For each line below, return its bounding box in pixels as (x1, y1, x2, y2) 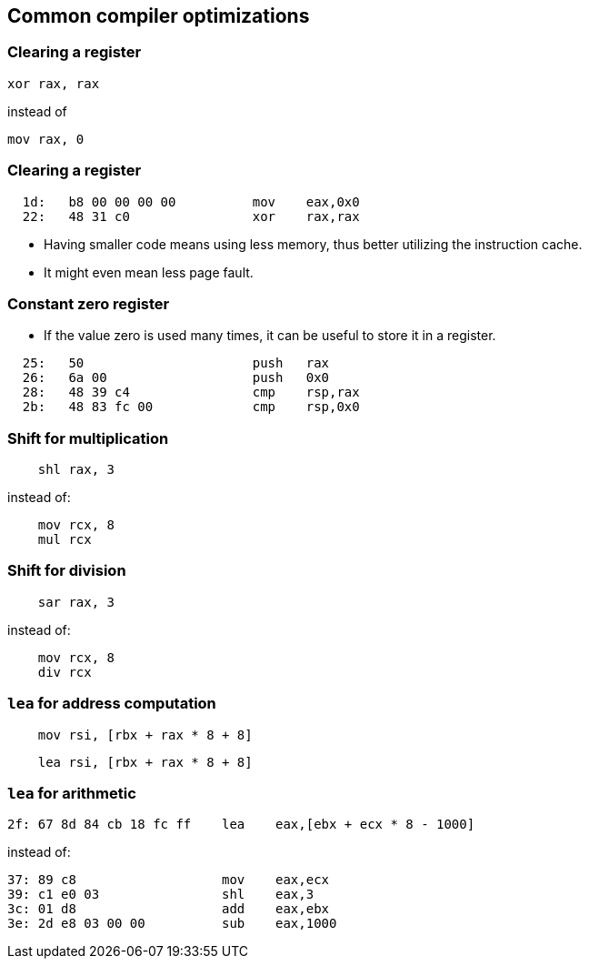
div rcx (37, 664, 92, 679)
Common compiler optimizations (7, 5, 310, 27)
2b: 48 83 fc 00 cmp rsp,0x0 (22, 399, 360, 415)
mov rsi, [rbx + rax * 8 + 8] (37, 727, 253, 742)
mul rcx (37, 532, 92, 548)
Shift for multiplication (7, 428, 169, 448)
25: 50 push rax (22, 356, 330, 371)
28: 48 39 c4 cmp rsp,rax (22, 385, 360, 400)
